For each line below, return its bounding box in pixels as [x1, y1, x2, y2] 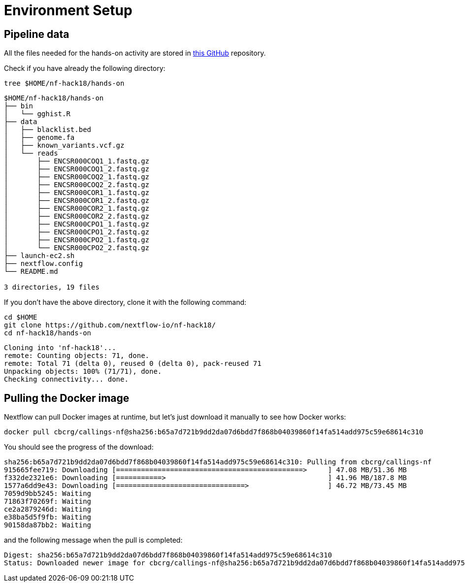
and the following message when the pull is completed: [4, 536, 183, 545]
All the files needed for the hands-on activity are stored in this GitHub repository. [4, 49, 266, 58]
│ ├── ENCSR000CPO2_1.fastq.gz [4, 236, 150, 244]
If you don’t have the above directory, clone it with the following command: [4, 298, 247, 307]
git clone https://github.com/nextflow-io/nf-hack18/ [4, 321, 216, 329]
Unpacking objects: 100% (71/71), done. [4, 367, 162, 376]
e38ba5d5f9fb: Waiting [4, 513, 92, 521]
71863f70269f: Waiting [4, 497, 92, 506]
